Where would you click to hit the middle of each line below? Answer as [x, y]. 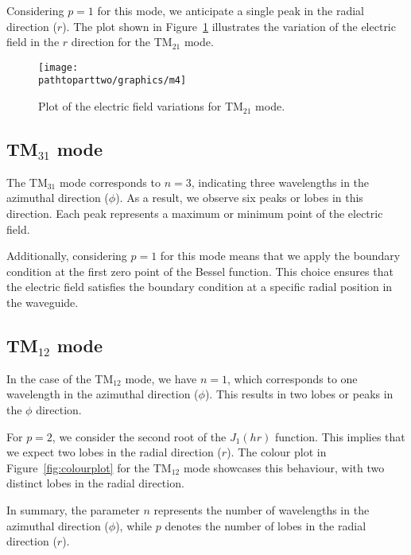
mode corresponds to [110, 182]
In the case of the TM [60, 378]
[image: [58, 67]
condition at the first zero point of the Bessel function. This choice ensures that [200, 271]
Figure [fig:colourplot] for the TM [89, 467]
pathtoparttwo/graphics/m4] [112, 81]
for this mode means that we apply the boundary [280, 256]
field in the [33, 42]
